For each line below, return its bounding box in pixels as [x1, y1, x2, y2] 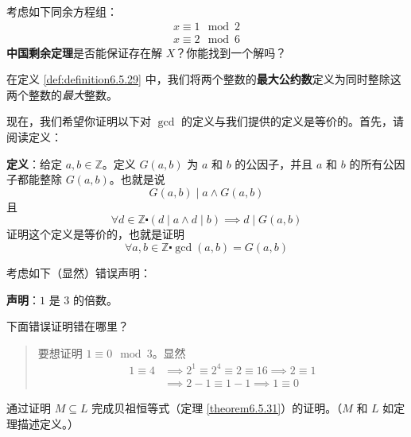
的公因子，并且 [235, 155, 313, 172]
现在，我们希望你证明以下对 [6, 113, 151, 130]
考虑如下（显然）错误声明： [6, 265, 151, 280]
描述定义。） [17, 415, 79, 431]
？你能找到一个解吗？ [175, 44, 287, 60]
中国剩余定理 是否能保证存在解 [6, 44, 162, 60]
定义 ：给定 [6, 155, 62, 172]
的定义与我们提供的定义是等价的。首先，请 [181, 113, 405, 130]
